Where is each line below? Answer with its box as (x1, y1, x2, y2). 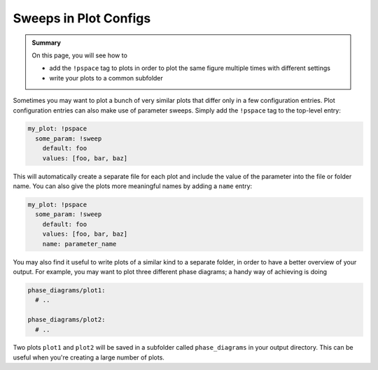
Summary (31, 38, 61, 47)
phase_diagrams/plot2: (27, 315, 106, 324)
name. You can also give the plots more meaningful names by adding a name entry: (13, 182, 253, 190)
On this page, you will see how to (31, 51, 127, 59)
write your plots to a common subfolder (49, 73, 164, 82)
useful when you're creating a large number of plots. (13, 353, 164, 362)
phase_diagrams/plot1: (27, 286, 106, 294)
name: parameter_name (42, 240, 117, 248)
